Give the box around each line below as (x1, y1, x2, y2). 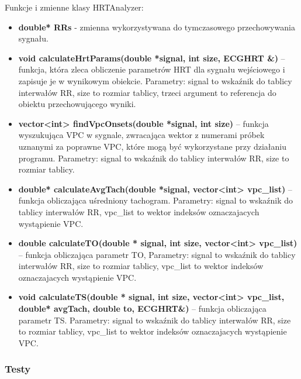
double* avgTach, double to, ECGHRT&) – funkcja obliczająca (18, 302, 267, 315)
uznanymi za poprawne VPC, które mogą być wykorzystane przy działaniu (18, 140, 286, 152)
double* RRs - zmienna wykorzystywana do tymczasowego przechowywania (18, 20, 295, 33)
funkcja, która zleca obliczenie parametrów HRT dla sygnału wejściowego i (18, 63, 285, 75)
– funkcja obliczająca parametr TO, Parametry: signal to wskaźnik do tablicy (18, 248, 296, 260)
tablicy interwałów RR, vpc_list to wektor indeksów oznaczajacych (18, 205, 260, 218)
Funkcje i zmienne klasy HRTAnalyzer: (5, 1, 144, 13)
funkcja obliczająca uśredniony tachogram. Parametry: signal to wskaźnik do (18, 194, 293, 206)
